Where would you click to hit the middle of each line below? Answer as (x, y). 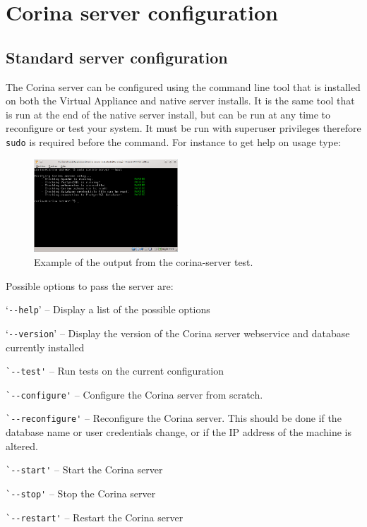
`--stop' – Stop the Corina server (81, 493)
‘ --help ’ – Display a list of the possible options (108, 309)
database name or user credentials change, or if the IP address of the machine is (179, 432)
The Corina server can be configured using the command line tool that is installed (183, 86)
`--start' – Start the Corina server (84, 470)
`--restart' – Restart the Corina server (95, 517)
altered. (22, 446)
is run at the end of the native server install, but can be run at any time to (168, 114)
